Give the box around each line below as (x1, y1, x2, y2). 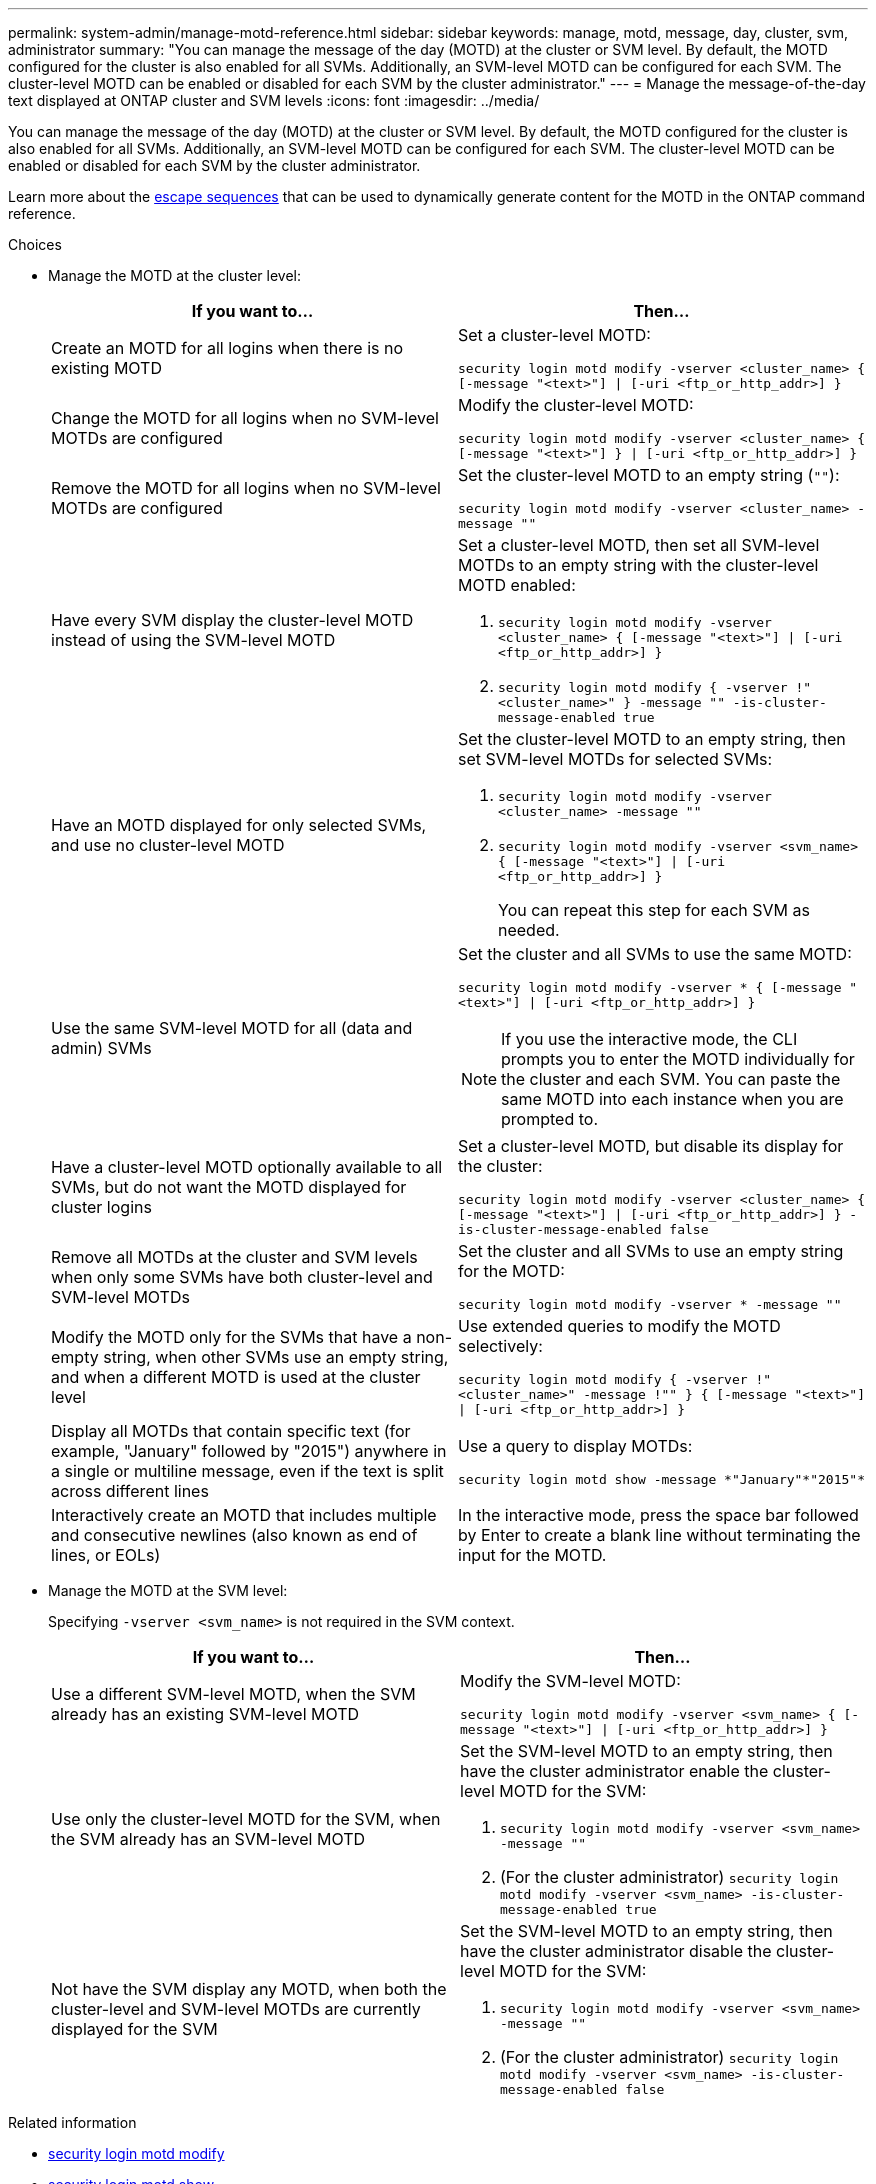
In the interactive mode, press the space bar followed (458, 1505, 859, 1525)
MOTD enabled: (458, 575, 576, 595)
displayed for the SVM (51, 2019, 218, 2039)
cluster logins (51, 1196, 152, 1217)
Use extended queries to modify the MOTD (458, 1316, 781, 1336)
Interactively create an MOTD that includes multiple (51, 1505, 437, 1525)
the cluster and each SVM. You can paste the (501, 1069, 841, 1089)
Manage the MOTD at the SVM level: (48, 1582, 288, 1599)
